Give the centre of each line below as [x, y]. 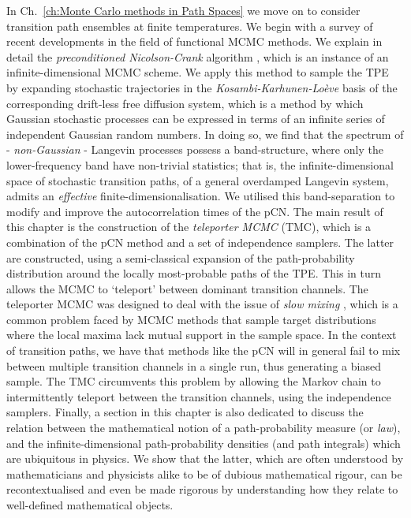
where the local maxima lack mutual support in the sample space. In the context [202, 335]
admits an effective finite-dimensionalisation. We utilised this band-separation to [201, 196]
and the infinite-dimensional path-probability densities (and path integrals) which [204, 443]
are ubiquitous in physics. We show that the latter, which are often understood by [205, 458]
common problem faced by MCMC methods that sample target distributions [191, 319]
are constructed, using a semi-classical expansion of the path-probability [181, 257]
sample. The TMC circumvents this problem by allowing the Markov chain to [194, 381]
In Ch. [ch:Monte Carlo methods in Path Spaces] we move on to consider [183, 10]
